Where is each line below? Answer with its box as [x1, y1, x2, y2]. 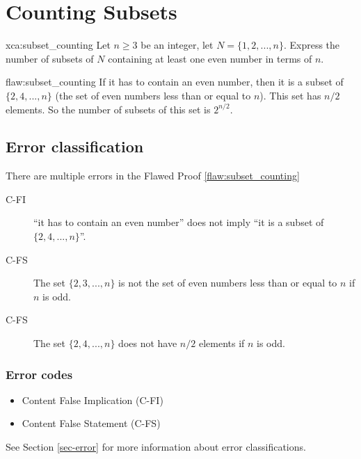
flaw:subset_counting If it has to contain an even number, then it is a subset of [6, 74, 344, 89]
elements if [198, 336, 245, 351]
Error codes [6, 365, 73, 382]
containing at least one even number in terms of [108, 51, 312, 65]
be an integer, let [141, 38, 214, 52]
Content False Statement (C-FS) [22, 416, 161, 430]
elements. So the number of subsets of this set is [6, 102, 211, 116]
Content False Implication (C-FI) [22, 392, 163, 407]
